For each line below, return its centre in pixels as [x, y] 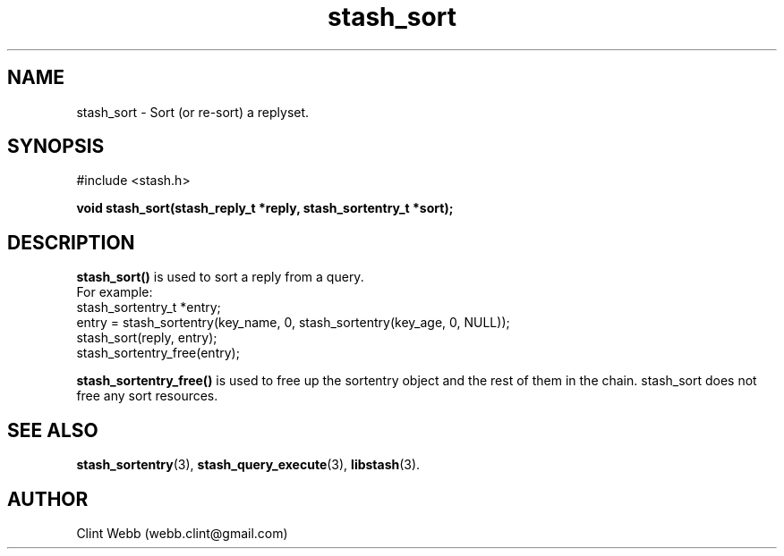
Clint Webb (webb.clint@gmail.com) [182, 533]
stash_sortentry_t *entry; [149, 307]
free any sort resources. [147, 396]
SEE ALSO [53, 430]
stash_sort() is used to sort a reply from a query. [220, 277]
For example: [115, 292]
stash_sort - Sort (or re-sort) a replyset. [193, 112]
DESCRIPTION [71, 242]
